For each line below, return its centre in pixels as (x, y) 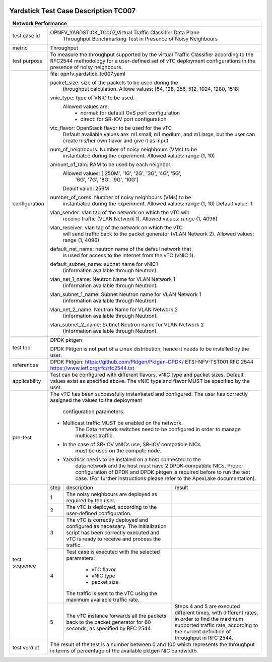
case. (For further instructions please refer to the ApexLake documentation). (166, 478)
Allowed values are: (86, 106)
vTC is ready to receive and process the (114, 538)
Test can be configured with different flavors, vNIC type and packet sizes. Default (147, 375)
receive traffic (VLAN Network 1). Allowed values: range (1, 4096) (140, 218)
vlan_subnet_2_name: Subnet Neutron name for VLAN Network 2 (127, 324)
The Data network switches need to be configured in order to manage (158, 429)
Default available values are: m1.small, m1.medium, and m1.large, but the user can (159, 134)
